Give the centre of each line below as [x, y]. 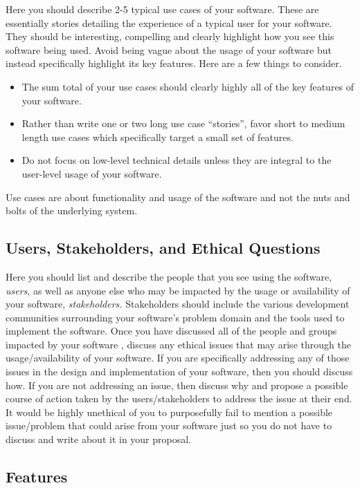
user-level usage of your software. [92, 173]
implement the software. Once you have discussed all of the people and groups [171, 331]
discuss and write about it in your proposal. [99, 439]
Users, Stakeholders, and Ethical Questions [163, 248]
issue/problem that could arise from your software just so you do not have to [169, 425]
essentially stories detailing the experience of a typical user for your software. [169, 22]
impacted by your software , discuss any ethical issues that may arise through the [178, 344]
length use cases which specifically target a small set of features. [157, 137]
